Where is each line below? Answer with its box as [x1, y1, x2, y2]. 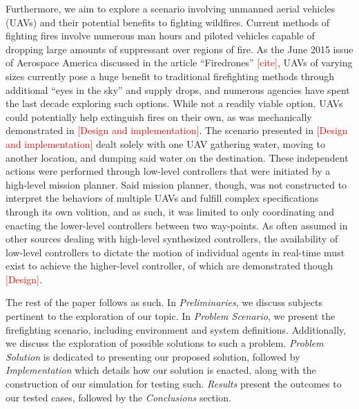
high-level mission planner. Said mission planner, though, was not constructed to [6, 177, 347, 191]
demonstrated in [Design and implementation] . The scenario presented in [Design [6, 123, 348, 137]
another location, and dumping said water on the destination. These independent [6, 150, 349, 164]
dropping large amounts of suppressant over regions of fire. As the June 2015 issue [6, 41, 353, 56]
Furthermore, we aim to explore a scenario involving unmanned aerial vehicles [6, 1, 336, 15]
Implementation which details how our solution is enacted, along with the [6, 363, 316, 377]
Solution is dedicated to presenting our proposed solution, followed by [6, 349, 300, 363]
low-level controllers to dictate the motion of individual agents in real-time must [6, 245, 345, 259]
